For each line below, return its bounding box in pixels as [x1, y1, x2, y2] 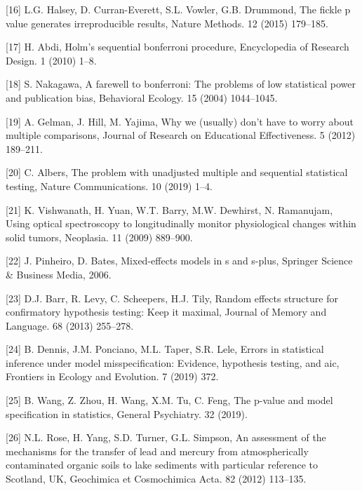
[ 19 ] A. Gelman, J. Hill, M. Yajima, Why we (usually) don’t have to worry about [6, 114, 354, 128]
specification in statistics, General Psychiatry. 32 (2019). [6, 406, 248, 421]
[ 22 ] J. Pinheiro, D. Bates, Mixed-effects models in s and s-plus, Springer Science [6, 253, 353, 268]
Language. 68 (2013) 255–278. [6, 318, 134, 332]
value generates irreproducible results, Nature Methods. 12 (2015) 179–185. [6, 15, 328, 30]
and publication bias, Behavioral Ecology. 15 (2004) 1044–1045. [6, 90, 278, 105]
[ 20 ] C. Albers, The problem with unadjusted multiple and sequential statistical [6, 165, 348, 180]
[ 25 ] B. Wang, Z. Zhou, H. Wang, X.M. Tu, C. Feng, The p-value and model [6, 393, 333, 408]
